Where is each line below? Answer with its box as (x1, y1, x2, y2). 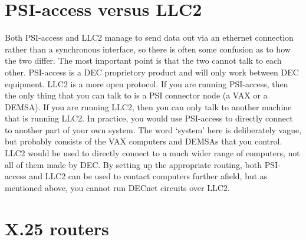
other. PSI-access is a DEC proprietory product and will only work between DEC (5, 65, 299, 78)
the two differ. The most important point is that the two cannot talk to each (5, 54, 282, 67)
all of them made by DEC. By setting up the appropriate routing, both (5, 158, 262, 170)
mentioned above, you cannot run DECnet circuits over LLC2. (5, 181, 230, 193)
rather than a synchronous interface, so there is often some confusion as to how (5, 42, 291, 55)
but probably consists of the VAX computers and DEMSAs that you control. (5, 135, 282, 147)
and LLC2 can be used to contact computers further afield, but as (29, 170, 268, 182)
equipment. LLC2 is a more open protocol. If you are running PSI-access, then (5, 77, 288, 90)
